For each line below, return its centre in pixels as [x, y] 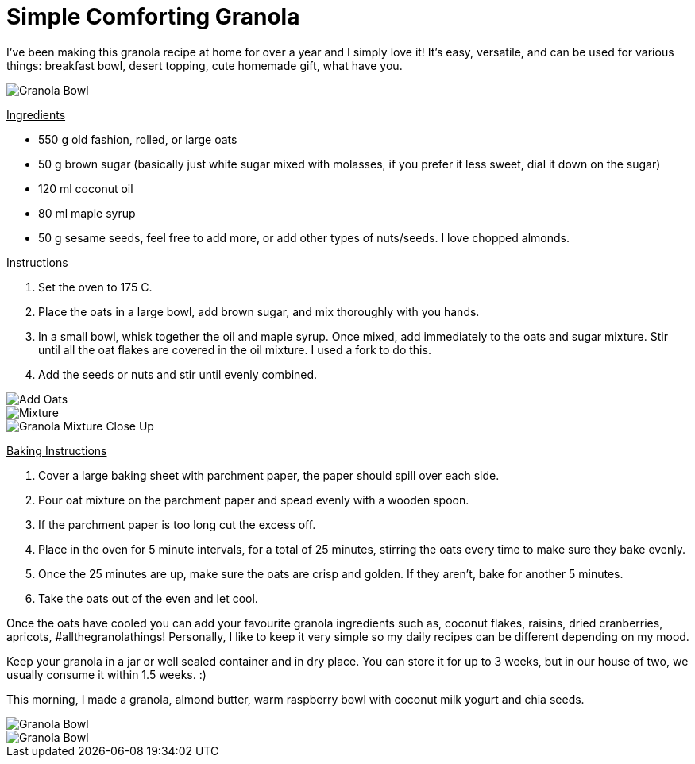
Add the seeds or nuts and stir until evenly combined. [178, 374]
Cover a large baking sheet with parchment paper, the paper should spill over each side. [269, 475]
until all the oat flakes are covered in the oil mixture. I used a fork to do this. [235, 349]
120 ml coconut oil [86, 188]
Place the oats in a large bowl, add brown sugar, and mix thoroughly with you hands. [259, 311]
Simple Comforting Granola [153, 17]
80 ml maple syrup [87, 213]
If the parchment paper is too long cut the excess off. [177, 524]
